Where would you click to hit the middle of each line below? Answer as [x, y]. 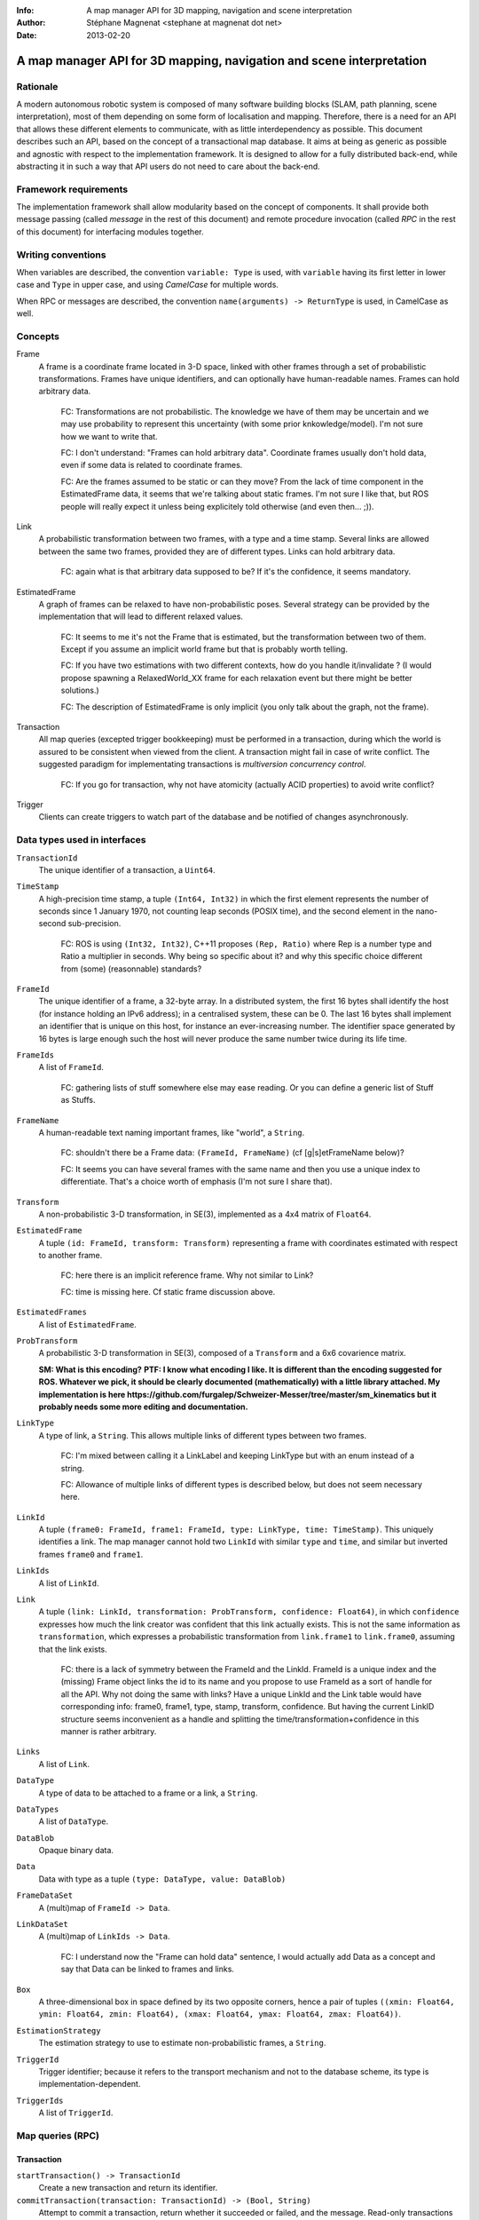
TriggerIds [40, 2101]
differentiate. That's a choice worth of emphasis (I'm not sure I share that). [196, 1182]
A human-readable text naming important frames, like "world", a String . [172, 1132]
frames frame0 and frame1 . [91, 1554]
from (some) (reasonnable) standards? [131, 969]
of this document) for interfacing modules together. [110, 232]
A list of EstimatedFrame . [87, 1324]
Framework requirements [72, 189]
